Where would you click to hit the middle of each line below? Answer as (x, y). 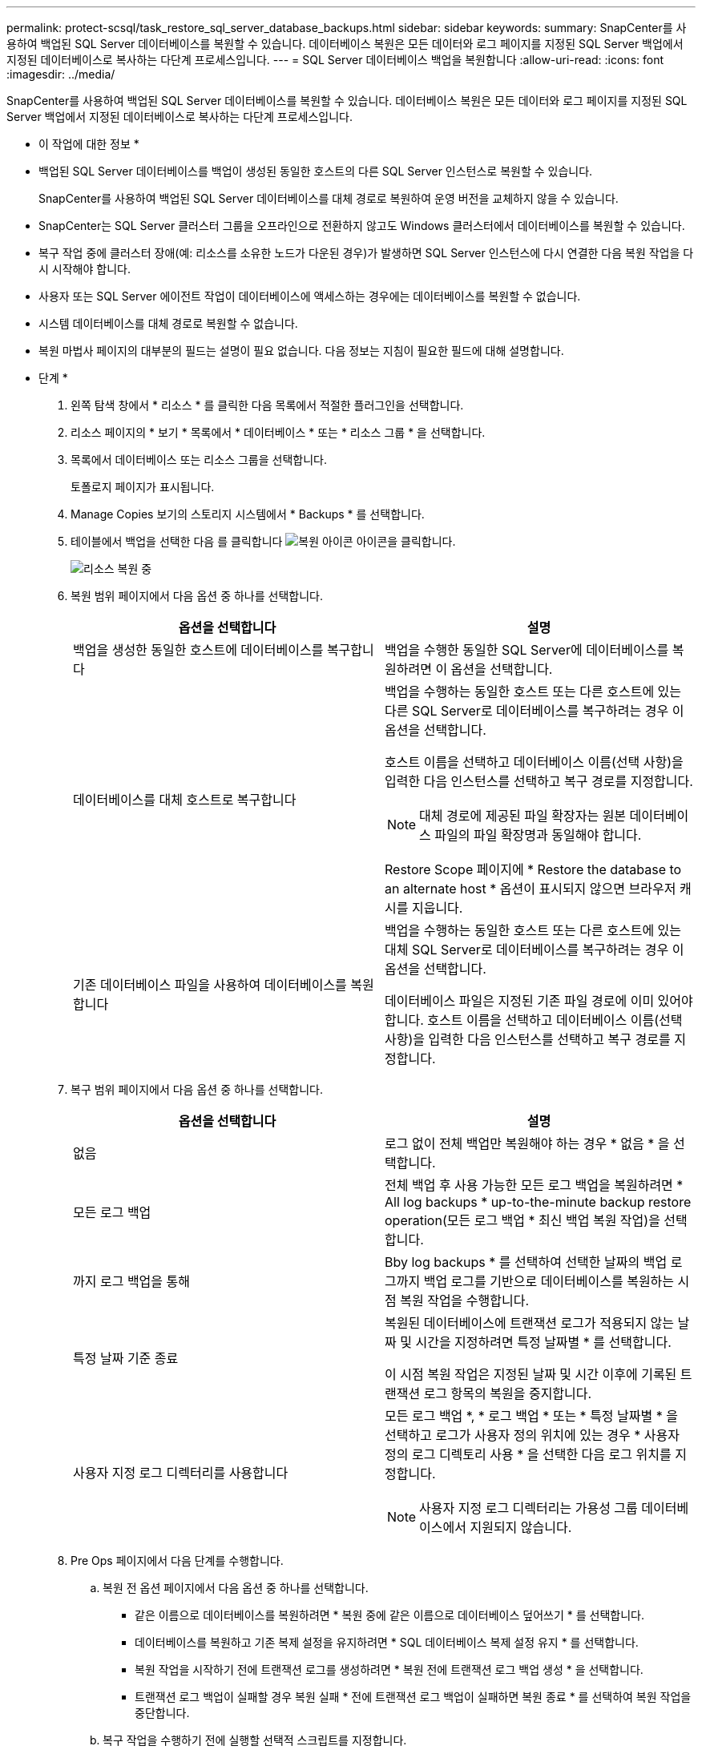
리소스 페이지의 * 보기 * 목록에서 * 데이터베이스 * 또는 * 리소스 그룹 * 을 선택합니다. (278, 432)
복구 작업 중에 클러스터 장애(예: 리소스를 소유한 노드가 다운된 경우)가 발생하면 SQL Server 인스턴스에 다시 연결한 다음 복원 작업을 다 (366, 253)
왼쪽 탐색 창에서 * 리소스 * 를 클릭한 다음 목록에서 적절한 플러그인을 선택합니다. (267, 405)
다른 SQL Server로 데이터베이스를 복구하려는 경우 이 (535, 711)
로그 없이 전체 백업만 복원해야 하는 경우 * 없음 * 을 (527, 1143)
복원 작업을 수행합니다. (465, 1300)
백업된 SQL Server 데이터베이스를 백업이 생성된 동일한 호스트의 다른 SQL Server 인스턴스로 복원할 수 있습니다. (316, 171)
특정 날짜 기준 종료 (126, 1358)
